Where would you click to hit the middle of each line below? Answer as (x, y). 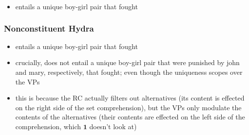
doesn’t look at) (113, 126)
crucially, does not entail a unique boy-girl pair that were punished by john (127, 62)
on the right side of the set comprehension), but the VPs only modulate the (128, 107)
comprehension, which (48, 126)
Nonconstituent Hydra (49, 28)
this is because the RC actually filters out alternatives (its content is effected (130, 98)
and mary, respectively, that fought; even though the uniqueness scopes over (129, 72)
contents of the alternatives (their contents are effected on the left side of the (130, 117)
